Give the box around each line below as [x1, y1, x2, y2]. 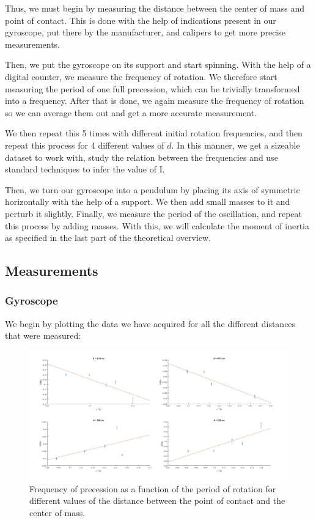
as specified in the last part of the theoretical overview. [5, 231, 211, 244]
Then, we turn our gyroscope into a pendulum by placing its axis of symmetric [5, 183, 300, 196]
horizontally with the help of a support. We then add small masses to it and [5, 195, 290, 208]
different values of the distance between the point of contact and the [29, 494, 285, 507]
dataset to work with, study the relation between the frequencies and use [5, 150, 278, 163]
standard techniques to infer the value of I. [5, 163, 165, 176]
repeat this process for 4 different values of [5, 138, 164, 151]
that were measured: [5, 329, 81, 342]
